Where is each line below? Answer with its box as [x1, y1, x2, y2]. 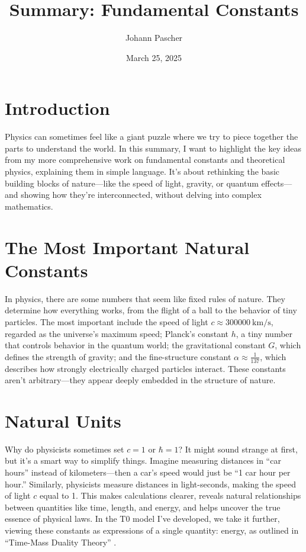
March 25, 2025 [125, 51, 182, 63]
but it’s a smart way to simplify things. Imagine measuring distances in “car [5, 454, 281, 467]
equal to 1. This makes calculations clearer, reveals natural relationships [39, 489, 301, 502]
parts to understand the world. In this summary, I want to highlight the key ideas [5, 142, 302, 154]
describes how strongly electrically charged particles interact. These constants [5, 362, 286, 374]
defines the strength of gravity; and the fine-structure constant [5, 350, 231, 362]
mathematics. [5, 200, 53, 212]
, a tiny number [236, 327, 293, 339]
